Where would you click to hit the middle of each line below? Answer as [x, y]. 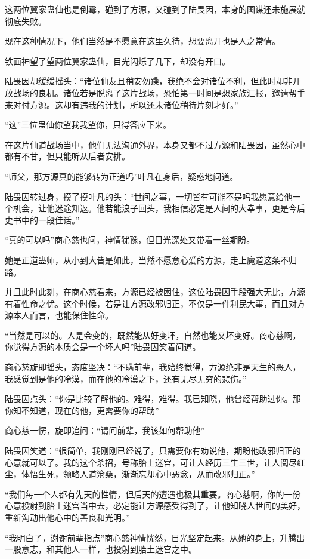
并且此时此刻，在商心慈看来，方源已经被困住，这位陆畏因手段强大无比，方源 [155, 292]
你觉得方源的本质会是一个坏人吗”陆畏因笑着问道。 [103, 347]
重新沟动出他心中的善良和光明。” [67, 517]
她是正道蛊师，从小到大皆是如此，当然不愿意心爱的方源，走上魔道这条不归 [151, 259]
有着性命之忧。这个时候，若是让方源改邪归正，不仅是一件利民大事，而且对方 [155, 303]
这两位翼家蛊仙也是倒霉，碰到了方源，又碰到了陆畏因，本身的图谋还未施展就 [155, 9]
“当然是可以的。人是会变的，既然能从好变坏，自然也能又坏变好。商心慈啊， [153, 335]
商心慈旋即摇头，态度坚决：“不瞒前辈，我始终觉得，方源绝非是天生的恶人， [153, 367]
